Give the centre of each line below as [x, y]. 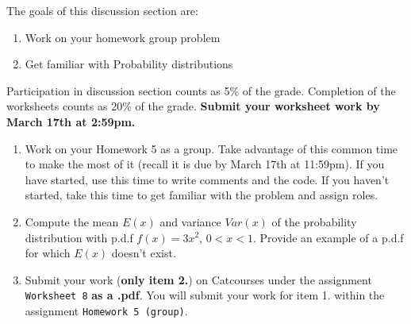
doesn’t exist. [144, 253]
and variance [190, 221]
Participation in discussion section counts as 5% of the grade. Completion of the [201, 90]
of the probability [314, 221]
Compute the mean [72, 221]
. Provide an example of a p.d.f [328, 237]
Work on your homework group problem [123, 37]
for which [48, 253]
